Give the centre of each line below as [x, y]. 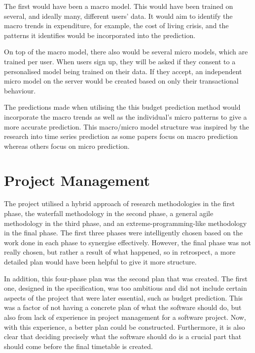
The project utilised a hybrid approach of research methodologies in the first [120, 203]
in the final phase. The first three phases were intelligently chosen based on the [123, 233]
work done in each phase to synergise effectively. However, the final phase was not [127, 242]
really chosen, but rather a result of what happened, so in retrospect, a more [120, 252]
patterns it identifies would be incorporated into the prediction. [100, 35]
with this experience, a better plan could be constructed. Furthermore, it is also [125, 327]
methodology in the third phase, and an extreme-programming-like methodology [126, 223]
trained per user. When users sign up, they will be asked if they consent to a [120, 61]
